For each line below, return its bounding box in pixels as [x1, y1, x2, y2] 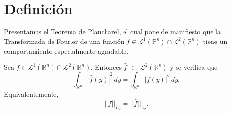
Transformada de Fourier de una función [4, 36, 124, 46]
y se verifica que [170, 62, 218, 72]
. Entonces [90, 62, 122, 72]
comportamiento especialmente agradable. [4, 45, 129, 56]
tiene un [203, 36, 228, 46]
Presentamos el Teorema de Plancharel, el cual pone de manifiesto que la [4, 27, 221, 37]
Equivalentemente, [4, 89, 59, 99]
